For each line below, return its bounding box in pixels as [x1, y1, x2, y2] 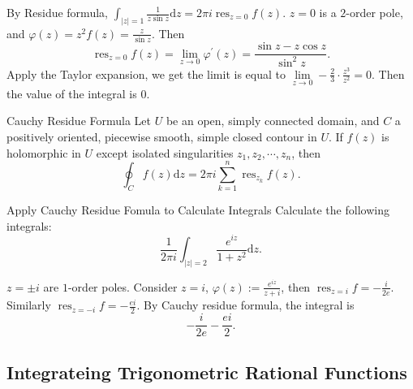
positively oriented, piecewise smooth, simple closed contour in [6, 128, 317, 145]
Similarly [6, 296, 51, 313]
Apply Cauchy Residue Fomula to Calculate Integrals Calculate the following [6, 201, 389, 218]
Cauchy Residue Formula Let [6, 112, 152, 129]
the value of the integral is [6, 84, 137, 102]
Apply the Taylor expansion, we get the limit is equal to [6, 65, 286, 82]
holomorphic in [6, 144, 81, 161]
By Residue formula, [6, 4, 108, 20]
